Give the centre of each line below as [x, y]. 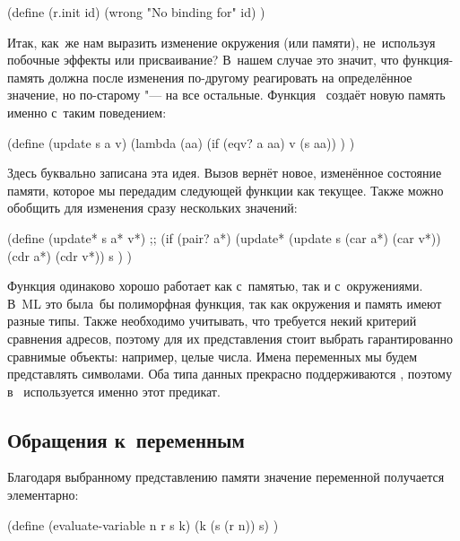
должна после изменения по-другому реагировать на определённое [230, 77]
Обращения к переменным [126, 439]
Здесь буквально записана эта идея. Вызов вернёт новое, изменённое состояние [225, 173]
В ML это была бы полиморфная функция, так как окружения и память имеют [225, 303]
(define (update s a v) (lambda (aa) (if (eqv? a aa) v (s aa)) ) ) [181, 142]
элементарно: [43, 495]
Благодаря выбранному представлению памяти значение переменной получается [226, 477]
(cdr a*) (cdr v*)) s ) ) [69, 255]
